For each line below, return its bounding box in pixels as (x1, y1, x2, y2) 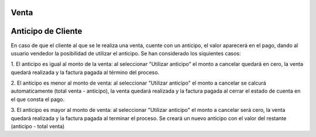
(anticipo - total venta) (11, 123, 65, 130)
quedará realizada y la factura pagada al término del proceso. (11, 69, 160, 76)
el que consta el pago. (11, 96, 65, 103)
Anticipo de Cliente (11, 26, 83, 36)
